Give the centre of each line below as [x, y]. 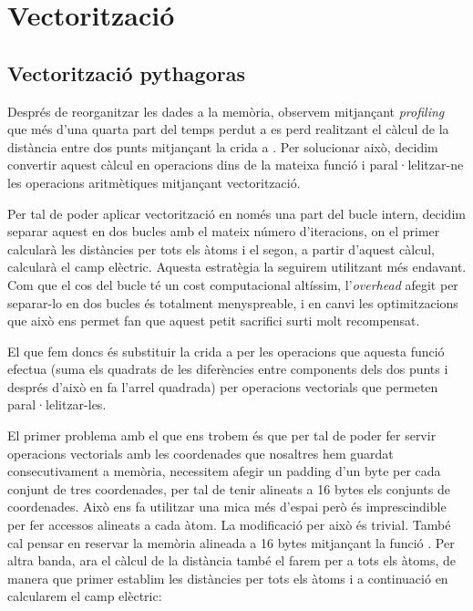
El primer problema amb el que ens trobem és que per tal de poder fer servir [222, 435]
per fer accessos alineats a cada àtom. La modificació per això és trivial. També [229, 525]
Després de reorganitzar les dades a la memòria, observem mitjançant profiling [226, 111]
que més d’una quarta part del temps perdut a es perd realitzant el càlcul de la [228, 129]
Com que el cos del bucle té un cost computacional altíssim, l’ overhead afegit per [233, 284]
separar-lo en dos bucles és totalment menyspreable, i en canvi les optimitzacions [233, 302]
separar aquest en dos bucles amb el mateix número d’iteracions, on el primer [224, 231]
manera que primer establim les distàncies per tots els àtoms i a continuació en [228, 578]
